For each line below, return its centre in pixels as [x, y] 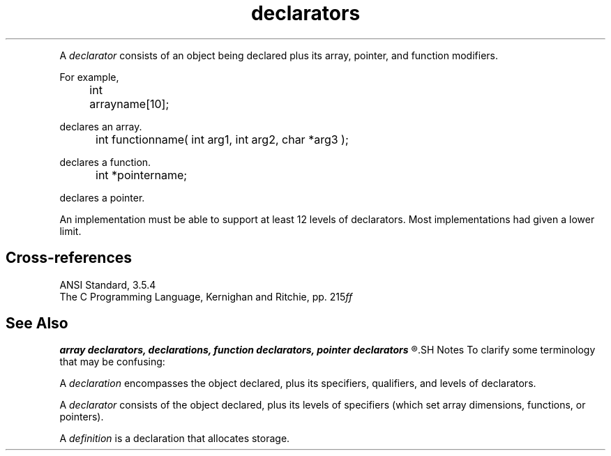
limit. [70, 231]
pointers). [82, 417]
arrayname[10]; [129, 104]
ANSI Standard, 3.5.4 [108, 284]
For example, [89, 77]
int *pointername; [142, 175]
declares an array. [101, 126]
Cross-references [69, 258]
